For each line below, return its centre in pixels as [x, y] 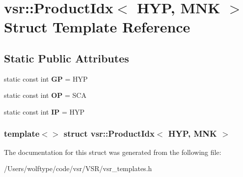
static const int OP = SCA [45, 95]
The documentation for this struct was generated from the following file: [113, 152]
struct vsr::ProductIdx [109, 133]
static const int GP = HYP [46, 78]
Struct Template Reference [97, 27]
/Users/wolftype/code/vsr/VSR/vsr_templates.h [78, 168]
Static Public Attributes [67, 58]
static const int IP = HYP [44, 111]
